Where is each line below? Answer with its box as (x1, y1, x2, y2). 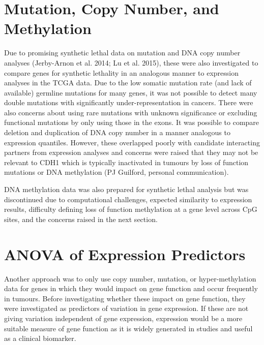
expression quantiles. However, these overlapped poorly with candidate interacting (4, 137, 260, 147)
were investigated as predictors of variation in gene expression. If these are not (4, 303, 249, 313)
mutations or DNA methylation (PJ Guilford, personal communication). (4, 167, 229, 177)
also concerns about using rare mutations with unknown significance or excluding (4, 107, 257, 117)
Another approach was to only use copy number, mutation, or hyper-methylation (4, 273, 256, 284)
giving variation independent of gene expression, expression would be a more (4, 312, 243, 323)
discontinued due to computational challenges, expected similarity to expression (4, 194, 252, 204)
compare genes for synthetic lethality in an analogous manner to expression (4, 67, 239, 78)
